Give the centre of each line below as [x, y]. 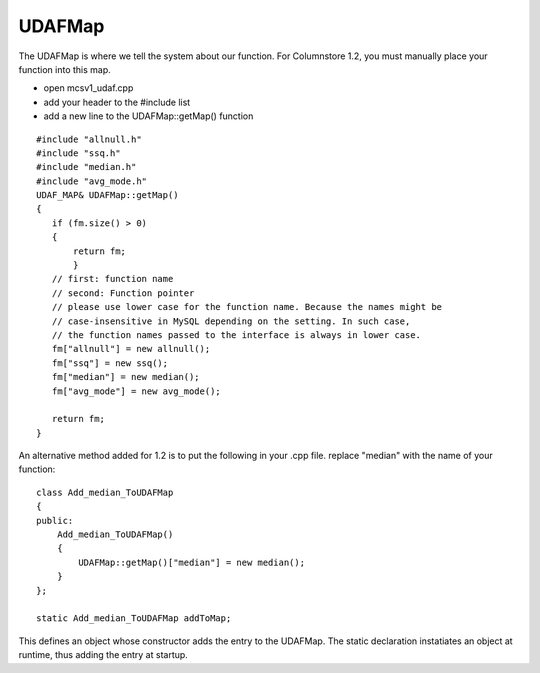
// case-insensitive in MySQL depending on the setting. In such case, [231, 321]
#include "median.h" [86, 167]
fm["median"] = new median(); [125, 377]
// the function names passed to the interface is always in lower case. [236, 334]
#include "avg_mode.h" [92, 181]
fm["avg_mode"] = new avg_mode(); [136, 391]
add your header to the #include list [117, 102]
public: [55, 520]
